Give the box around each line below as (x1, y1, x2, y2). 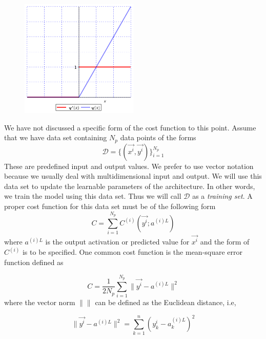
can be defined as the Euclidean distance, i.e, (95, 297, 236, 308)
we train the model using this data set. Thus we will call (4, 191, 181, 201)
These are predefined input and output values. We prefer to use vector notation (4, 160, 254, 171)
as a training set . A (192, 191, 253, 201)
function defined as (4, 257, 64, 268)
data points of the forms (120, 132, 196, 143)
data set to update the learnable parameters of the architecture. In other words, (4, 180, 255, 191)
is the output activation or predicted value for (45, 236, 190, 247)
